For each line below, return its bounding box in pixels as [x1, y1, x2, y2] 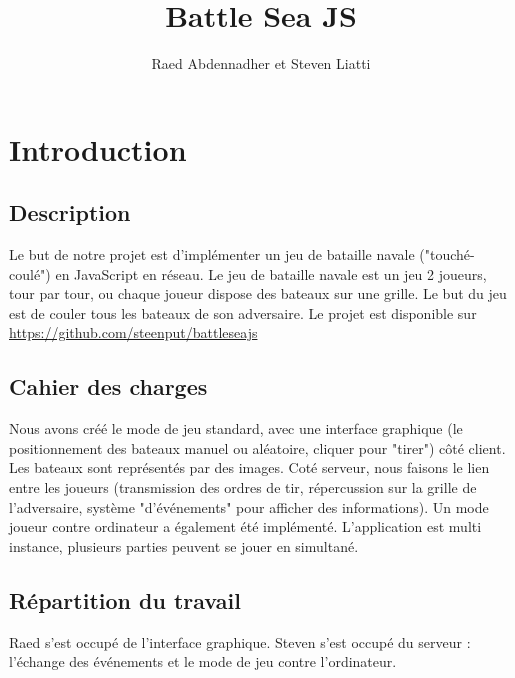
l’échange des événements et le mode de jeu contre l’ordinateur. [9, 651, 397, 672]
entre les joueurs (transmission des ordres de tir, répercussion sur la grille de [9, 477, 477, 498]
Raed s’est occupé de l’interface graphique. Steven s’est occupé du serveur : [9, 631, 471, 652]
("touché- [419, 244, 475, 265]
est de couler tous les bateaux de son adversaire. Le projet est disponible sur [9, 302, 477, 323]
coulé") [9, 263, 51, 284]
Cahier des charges [9, 371, 208, 402]
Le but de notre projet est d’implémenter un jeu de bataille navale [9, 244, 415, 265]
